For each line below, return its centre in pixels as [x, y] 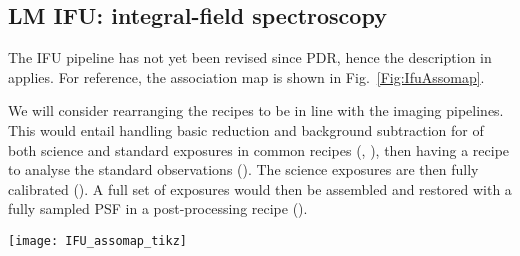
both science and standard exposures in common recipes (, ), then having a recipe [259, 149]
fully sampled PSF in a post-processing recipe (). [158, 208]
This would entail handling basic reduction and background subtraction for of [246, 129]
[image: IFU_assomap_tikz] [97, 240]
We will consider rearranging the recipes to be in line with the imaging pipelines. [256, 110]
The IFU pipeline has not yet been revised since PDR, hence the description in [250, 57]
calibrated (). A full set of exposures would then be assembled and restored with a [260, 188]
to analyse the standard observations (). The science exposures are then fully [243, 169]
